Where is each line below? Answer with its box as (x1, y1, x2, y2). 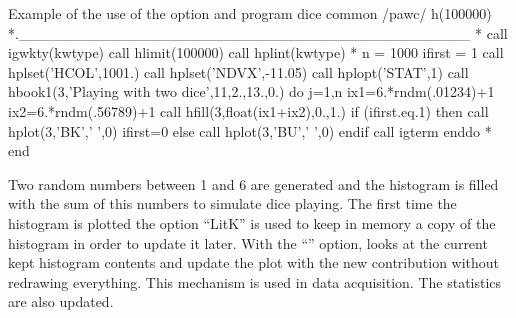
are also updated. (8, 291, 114, 312)
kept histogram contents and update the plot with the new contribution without (8, 252, 500, 273)
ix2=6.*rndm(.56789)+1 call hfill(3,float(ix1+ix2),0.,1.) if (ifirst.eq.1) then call (8, 100, 489, 121)
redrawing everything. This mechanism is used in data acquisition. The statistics (8, 271, 502, 292)
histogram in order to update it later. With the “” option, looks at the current (8, 232, 488, 253)
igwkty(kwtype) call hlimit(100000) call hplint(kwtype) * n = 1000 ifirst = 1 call (8, 42, 504, 63)
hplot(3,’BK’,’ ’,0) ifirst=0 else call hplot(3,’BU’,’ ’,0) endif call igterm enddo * (8, 120, 492, 141)
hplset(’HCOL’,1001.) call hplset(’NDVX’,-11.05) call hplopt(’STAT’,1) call (8, 61, 469, 82)
